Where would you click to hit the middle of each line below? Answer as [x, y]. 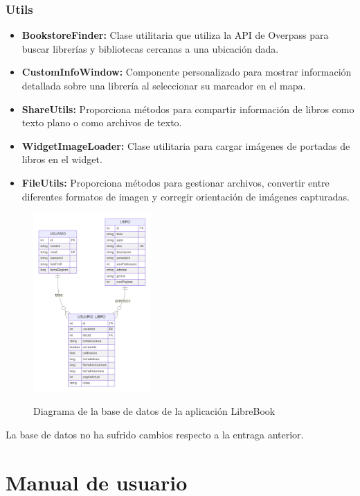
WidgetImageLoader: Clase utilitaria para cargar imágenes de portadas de [186, 145]
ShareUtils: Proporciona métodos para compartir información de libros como [188, 109]
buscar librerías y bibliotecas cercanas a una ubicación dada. [150, 48]
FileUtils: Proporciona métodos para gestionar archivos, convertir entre [175, 182]
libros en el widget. [62, 159]
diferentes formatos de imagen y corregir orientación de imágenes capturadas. [186, 196]
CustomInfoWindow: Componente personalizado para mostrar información [187, 72]
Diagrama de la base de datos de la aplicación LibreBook [154, 411]
